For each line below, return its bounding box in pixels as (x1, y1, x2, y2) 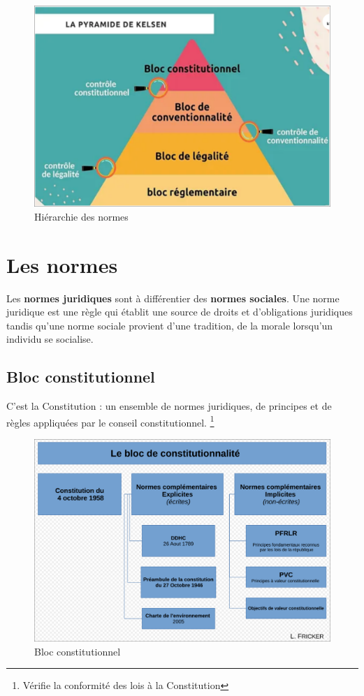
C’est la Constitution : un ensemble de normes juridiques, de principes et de (6, 399, 332, 413)
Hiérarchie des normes (34, 209, 129, 223)
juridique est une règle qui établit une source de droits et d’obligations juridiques (6, 304, 353, 319)
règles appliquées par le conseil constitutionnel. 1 (6, 413, 214, 429)
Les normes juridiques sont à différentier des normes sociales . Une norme (6, 290, 340, 305)
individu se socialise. (6, 332, 94, 346)
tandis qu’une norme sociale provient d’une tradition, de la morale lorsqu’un (6, 318, 333, 332)
